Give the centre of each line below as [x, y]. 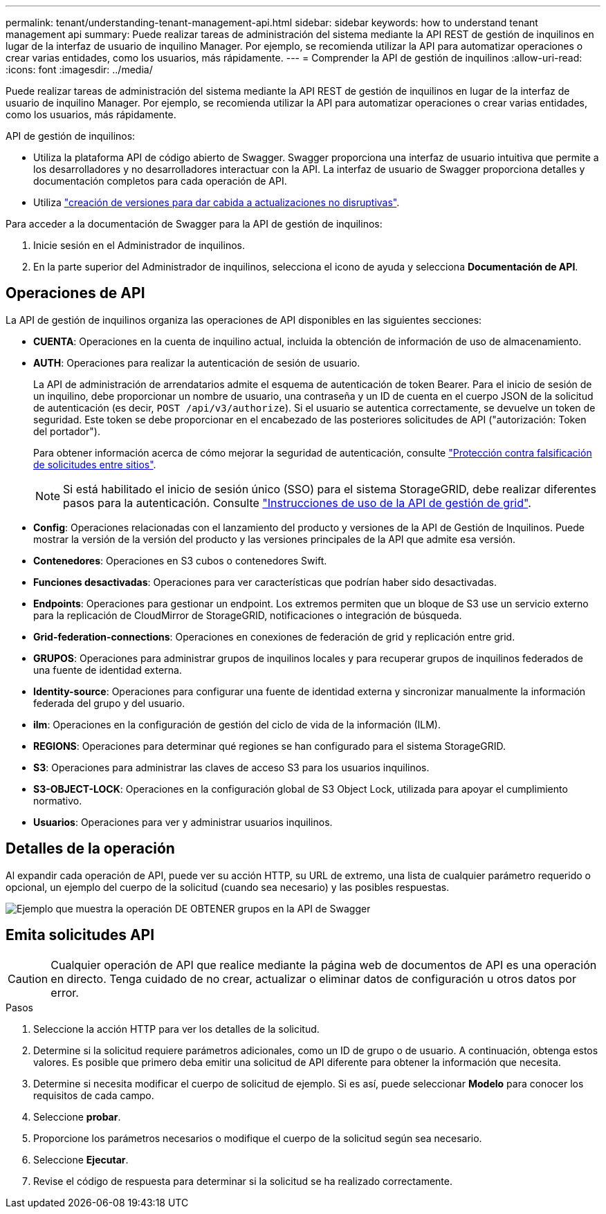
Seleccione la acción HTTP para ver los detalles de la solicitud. [176, 1029]
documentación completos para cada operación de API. [160, 181]
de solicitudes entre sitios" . [95, 464]
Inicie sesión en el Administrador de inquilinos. [139, 245]
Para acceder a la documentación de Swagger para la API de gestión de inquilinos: [194, 224]
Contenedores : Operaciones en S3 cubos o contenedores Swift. [180, 560]
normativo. [58, 800]
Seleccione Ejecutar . [81, 1159]
